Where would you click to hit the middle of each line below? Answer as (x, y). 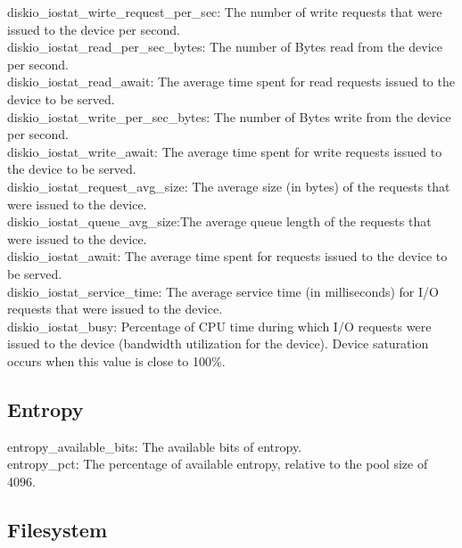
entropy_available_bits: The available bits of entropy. (155, 446)
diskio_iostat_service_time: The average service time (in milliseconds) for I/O (223, 291)
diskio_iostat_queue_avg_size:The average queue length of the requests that (219, 221)
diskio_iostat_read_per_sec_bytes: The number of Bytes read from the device (225, 47)
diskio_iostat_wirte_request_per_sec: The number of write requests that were (225, 12)
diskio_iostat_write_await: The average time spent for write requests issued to (225, 151)
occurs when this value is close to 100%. (116, 360)
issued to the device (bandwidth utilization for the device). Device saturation (218, 344)
